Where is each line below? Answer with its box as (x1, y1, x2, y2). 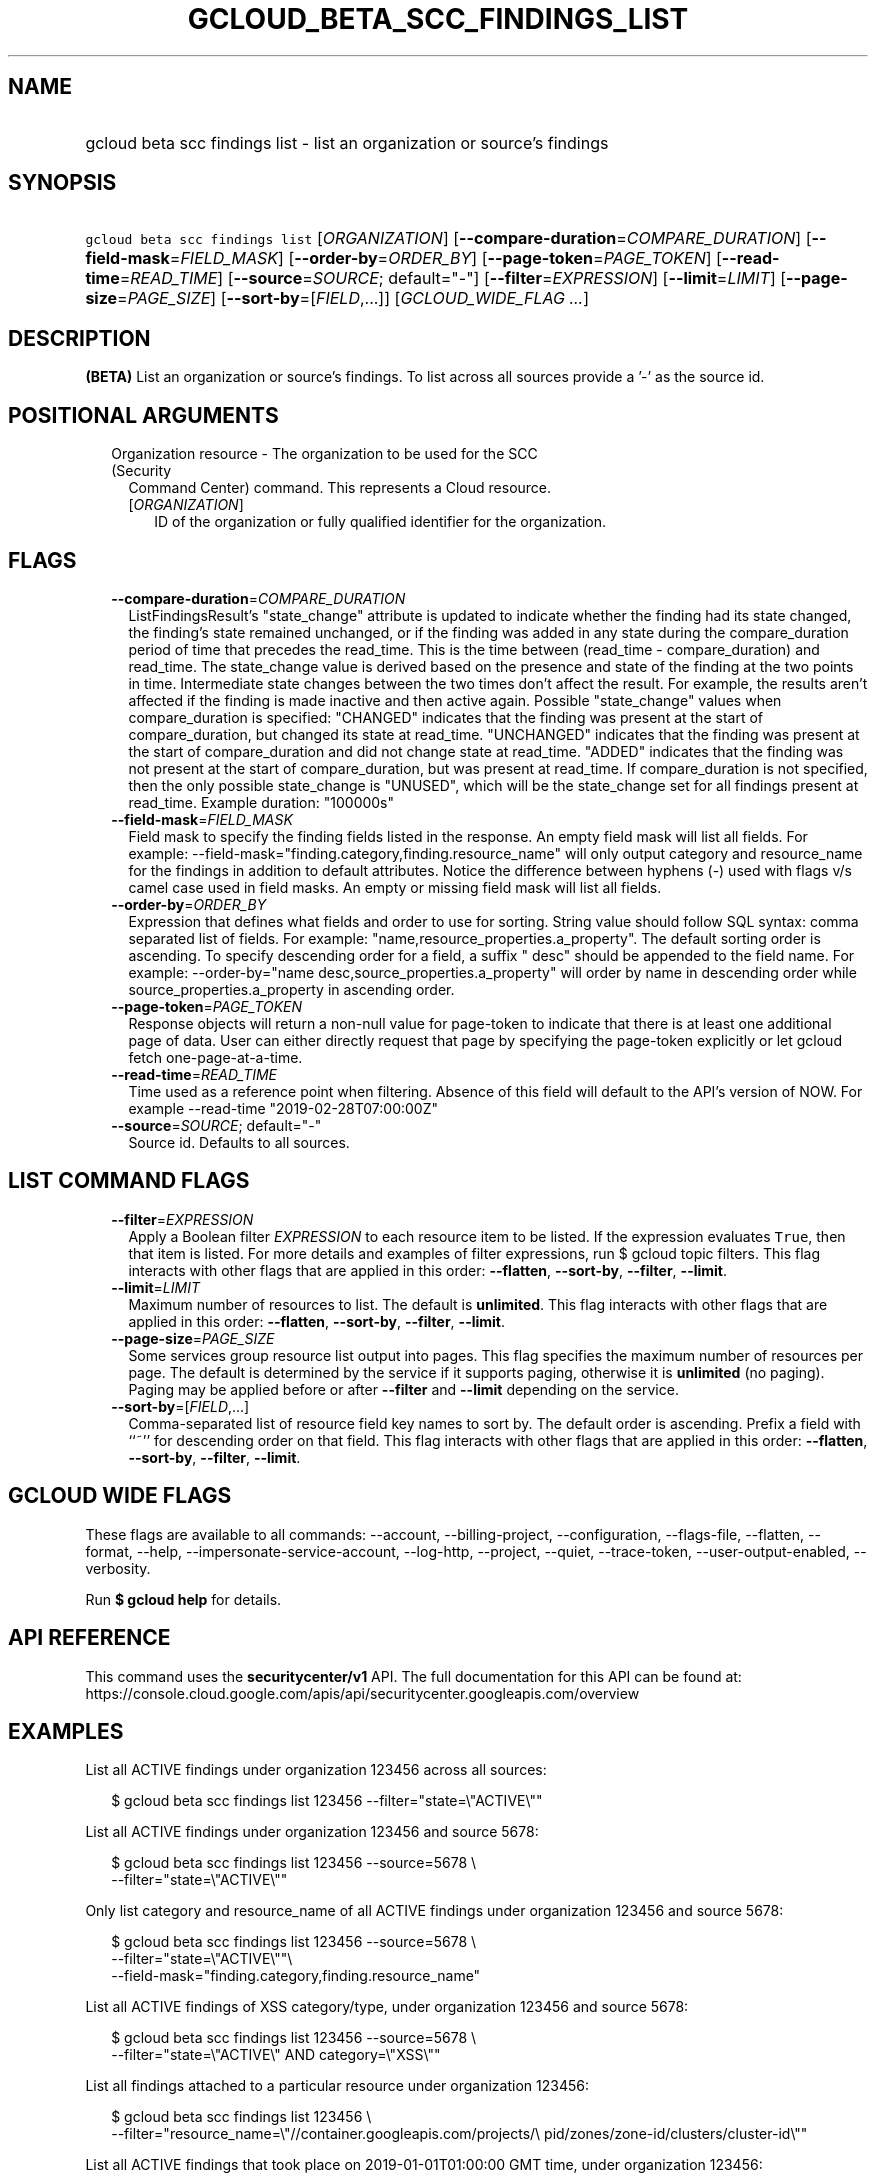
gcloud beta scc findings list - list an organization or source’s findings (85, 132, 609, 153)
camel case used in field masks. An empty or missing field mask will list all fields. (128, 878, 662, 896)
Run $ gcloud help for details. (85, 1590, 282, 1608)
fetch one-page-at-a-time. (128, 1048, 303, 1066)
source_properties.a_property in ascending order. (128, 980, 455, 998)
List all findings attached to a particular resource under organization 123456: (85, 2077, 589, 2095)
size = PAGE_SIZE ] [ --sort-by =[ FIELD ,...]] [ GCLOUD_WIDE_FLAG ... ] (85, 288, 590, 309)
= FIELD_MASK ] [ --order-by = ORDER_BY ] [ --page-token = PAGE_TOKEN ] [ (169, 248, 722, 269)
